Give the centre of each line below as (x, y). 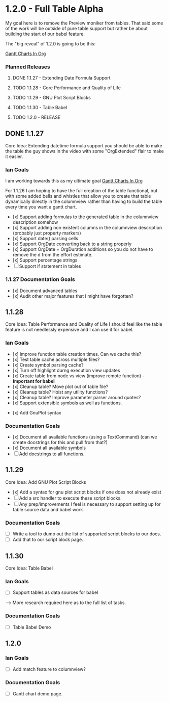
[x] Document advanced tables (45, 291)
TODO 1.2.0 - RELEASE (37, 117)
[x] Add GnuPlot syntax (37, 412)
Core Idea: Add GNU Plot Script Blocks (46, 482)
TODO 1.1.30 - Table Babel (40, 108)
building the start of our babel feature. (45, 34)
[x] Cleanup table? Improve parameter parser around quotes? (77, 397)
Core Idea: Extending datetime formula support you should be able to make (84, 146)
